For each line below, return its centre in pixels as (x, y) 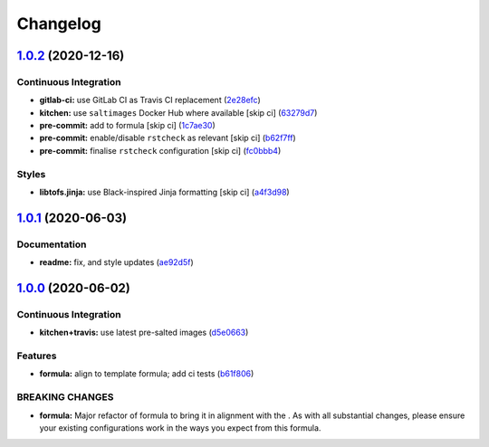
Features (37, 356)
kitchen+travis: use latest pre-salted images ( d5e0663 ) (144, 333)
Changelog (59, 24)
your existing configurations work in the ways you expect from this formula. (180, 428)
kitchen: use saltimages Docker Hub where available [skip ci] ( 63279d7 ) (178, 112)
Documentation (52, 244)
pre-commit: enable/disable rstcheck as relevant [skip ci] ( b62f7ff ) (168, 138)
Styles (31, 174)
